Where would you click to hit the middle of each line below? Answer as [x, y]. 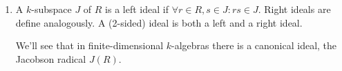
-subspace [51, 9]
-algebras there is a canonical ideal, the [254, 45]
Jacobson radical [51, 58]
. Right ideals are [294, 9]
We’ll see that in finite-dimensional [89, 45]
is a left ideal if [137, 9]
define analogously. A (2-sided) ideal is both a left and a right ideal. [159, 22]
